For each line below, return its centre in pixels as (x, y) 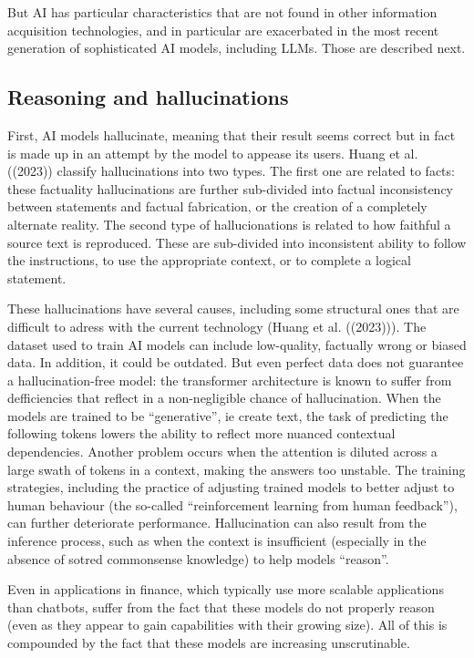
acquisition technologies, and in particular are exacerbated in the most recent (223, 30)
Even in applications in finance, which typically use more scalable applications (226, 589)
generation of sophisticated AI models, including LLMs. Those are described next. (237, 48)
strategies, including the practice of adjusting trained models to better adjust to (231, 487)
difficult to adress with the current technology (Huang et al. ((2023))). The (217, 326)
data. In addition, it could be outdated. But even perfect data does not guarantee (236, 362)
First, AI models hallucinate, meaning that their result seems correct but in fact (232, 134)
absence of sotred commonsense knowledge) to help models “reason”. (198, 558)
